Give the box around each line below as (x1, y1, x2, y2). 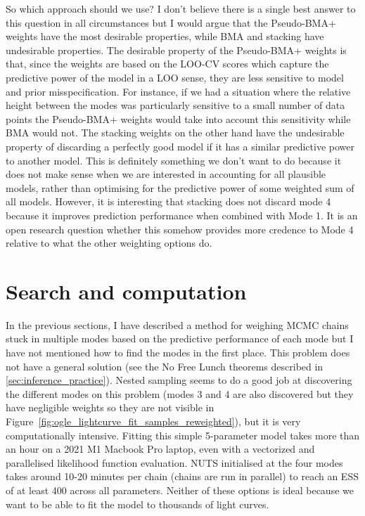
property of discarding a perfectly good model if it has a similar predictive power (6, 138, 354, 153)
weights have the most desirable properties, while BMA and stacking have (6, 29, 324, 44)
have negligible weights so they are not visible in (6, 400, 214, 415)
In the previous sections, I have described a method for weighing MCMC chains (6, 317, 349, 332)
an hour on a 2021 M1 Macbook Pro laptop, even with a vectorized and (6, 441, 315, 456)
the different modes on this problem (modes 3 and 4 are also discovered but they (6, 386, 354, 401)
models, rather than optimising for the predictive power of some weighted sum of (6, 180, 354, 195)
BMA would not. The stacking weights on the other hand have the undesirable (6, 125, 345, 140)
